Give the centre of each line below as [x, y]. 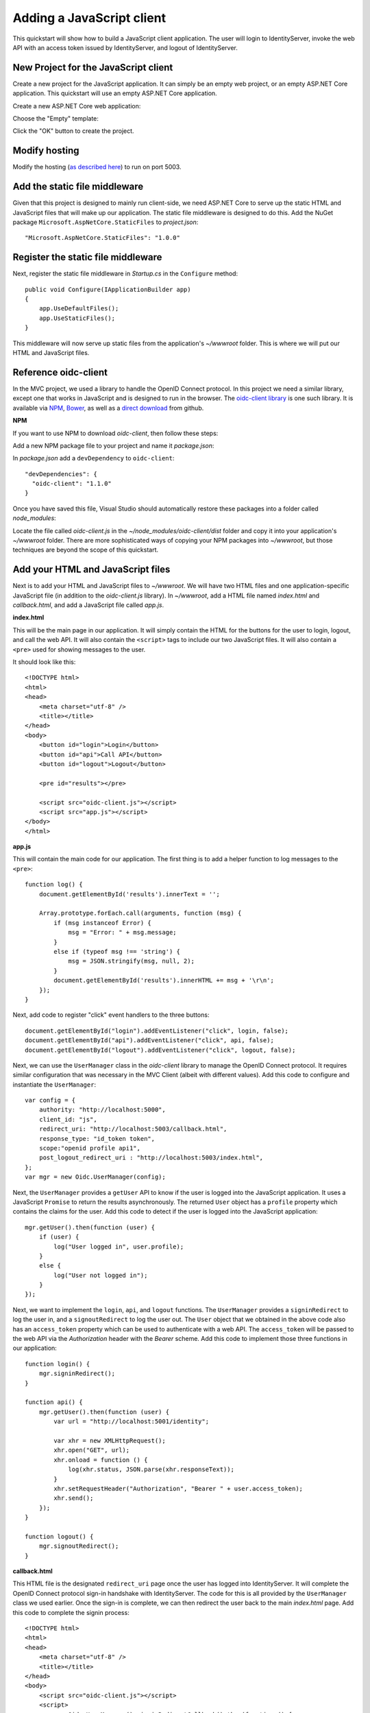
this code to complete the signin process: [71, 1612]
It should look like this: [44, 662]
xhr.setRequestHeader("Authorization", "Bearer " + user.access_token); [178, 1488]
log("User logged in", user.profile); [119, 1246]
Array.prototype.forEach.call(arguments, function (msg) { [140, 913]
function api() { [54, 1402]
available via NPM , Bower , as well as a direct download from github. [108, 408]
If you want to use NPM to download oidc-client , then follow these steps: [115, 433]
